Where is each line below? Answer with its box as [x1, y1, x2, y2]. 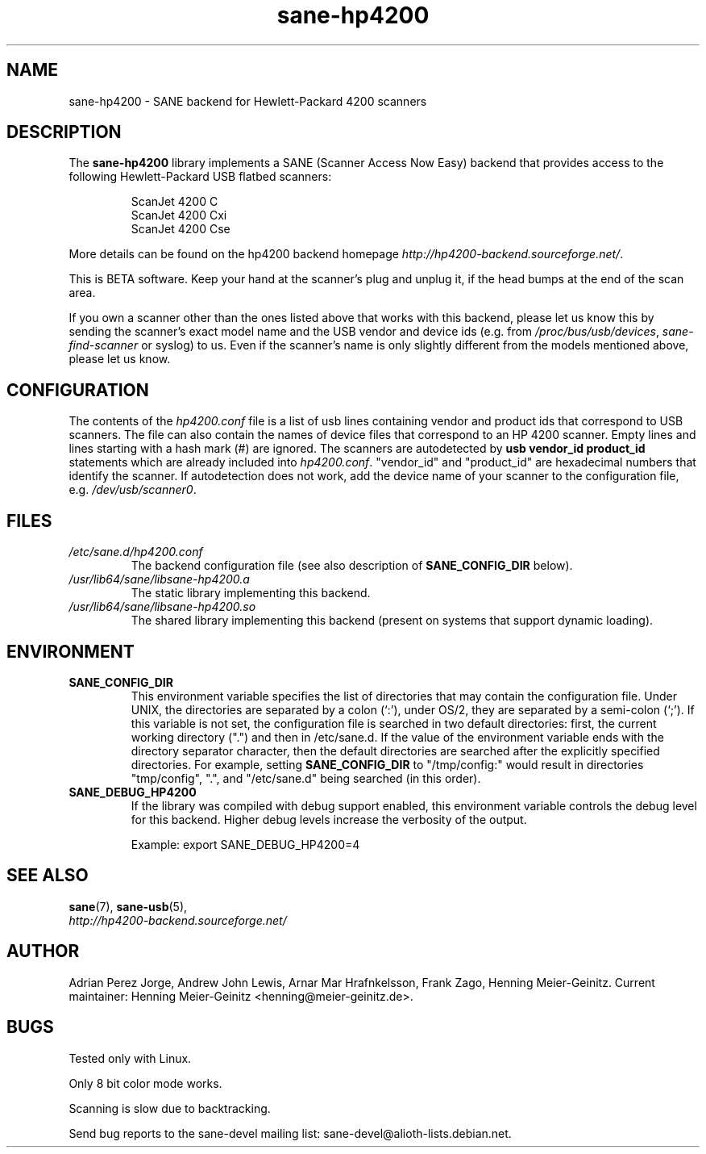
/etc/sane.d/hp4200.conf [69, 545, 203, 559]
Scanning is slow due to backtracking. [69, 1101, 271, 1115]
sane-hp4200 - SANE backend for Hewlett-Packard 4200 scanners [69, 94, 427, 108]
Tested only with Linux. [69, 1051, 192, 1065]
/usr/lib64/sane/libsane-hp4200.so [69, 600, 256, 614]
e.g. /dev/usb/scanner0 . [69, 483, 197, 497]
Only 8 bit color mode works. [69, 1076, 222, 1090]
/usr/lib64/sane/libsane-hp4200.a [69, 572, 250, 587]
